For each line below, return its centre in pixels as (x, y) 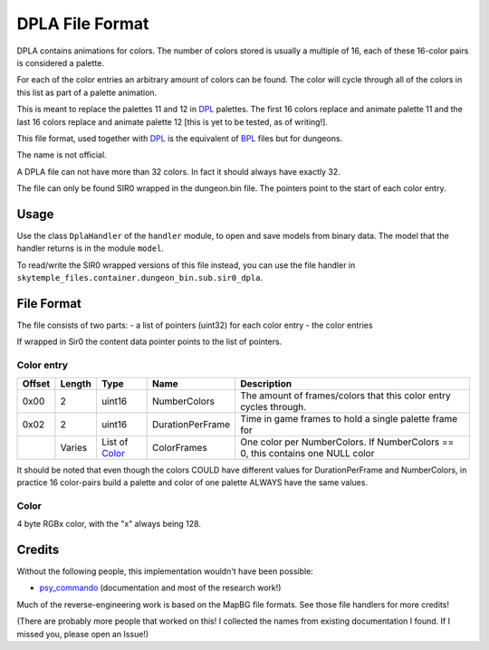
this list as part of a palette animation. (87, 92)
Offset (36, 383)
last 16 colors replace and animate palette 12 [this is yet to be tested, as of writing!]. (172, 121)
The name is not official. (62, 155)
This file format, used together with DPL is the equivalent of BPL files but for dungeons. (180, 138)
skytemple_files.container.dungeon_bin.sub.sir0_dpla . (139, 278)
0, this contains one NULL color (307, 453)
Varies (74, 447)
